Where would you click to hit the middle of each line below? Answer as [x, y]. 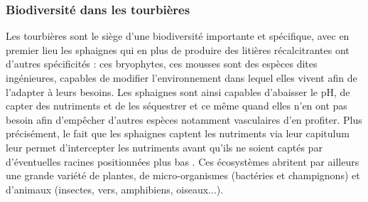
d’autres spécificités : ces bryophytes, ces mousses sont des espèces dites [162, 64]
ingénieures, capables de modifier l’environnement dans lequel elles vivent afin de [182, 78]
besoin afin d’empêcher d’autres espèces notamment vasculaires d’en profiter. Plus [184, 119]
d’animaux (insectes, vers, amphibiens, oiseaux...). [115, 189]
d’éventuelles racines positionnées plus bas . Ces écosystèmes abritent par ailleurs [183, 161]
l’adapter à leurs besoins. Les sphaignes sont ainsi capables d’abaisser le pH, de [178, 91]
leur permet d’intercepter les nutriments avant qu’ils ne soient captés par [164, 147]
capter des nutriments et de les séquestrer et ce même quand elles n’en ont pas [177, 106]
